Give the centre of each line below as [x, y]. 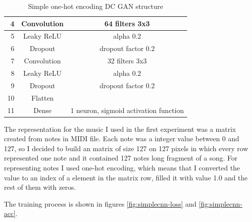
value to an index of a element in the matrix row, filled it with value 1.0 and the [126, 177]
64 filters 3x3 [127, 23]
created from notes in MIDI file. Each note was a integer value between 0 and [122, 139]
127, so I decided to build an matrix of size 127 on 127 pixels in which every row [126, 148]
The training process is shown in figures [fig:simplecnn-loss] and [100, 203]
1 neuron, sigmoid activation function [127, 110]
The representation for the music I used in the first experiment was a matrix [120, 129]
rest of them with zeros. [40, 187]
